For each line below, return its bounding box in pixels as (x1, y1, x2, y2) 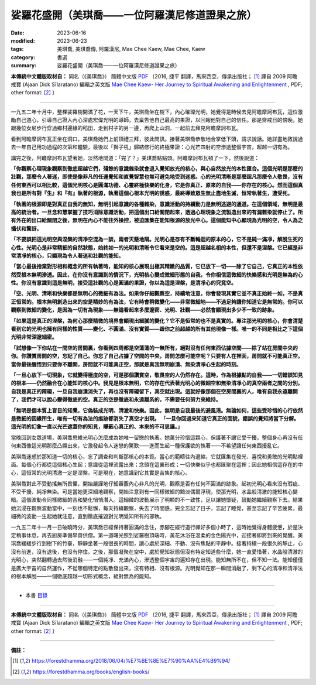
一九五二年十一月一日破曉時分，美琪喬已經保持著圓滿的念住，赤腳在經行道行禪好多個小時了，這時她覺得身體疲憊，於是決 (11, 523, 303, 530)
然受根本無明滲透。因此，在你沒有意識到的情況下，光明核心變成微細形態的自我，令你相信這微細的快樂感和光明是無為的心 (11, 271, 303, 278)
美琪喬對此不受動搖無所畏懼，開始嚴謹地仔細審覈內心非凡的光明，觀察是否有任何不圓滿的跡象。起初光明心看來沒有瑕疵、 (11, 480, 303, 487)
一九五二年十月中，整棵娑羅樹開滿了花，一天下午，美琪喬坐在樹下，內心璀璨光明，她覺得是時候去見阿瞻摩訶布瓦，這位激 (11, 108, 303, 115)
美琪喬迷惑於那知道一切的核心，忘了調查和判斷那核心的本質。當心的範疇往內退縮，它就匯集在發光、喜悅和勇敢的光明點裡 (11, 453, 303, 460)
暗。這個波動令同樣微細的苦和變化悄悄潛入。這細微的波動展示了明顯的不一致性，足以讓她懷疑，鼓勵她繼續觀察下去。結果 (11, 496, 303, 504)
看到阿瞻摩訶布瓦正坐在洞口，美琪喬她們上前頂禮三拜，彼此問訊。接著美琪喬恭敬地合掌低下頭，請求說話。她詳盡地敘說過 (11, 135, 303, 142)
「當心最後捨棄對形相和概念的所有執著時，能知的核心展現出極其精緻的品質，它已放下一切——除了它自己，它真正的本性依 (11, 263, 303, 270)
